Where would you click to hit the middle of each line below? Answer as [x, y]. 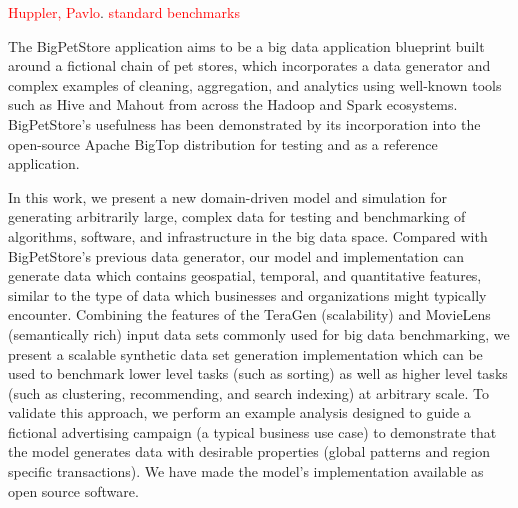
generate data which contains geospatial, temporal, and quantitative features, [245, 275]
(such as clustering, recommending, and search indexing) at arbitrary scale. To [248, 392]
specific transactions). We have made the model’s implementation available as [246, 471]
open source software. [73, 490]
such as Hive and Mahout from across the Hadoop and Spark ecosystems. [233, 104]
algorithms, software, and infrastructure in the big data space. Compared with [248, 235]
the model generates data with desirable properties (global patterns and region [249, 451]
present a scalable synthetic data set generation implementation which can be [245, 353]
